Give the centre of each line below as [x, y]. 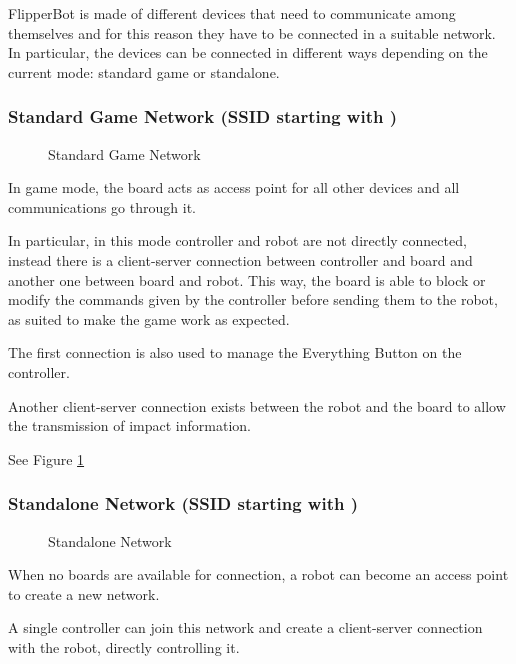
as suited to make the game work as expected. [149, 318]
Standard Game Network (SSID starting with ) [202, 116]
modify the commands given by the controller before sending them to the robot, [253, 299]
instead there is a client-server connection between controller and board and [240, 259]
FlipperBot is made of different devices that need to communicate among [232, 13]
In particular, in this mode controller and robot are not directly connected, [237, 240]
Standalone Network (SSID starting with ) [183, 503]
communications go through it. [102, 206]
